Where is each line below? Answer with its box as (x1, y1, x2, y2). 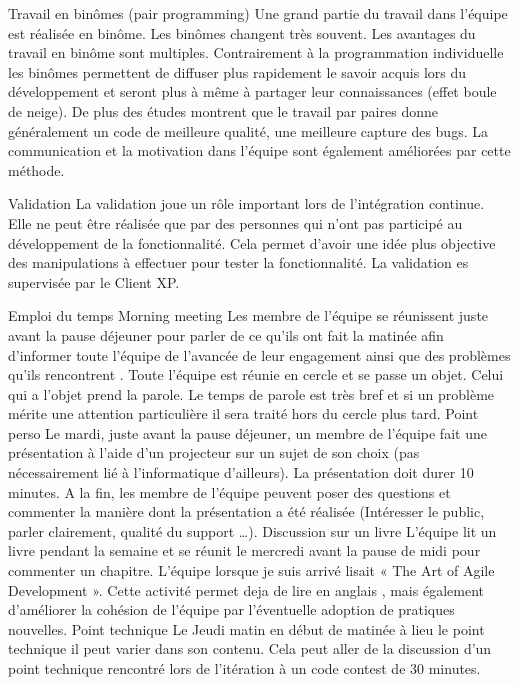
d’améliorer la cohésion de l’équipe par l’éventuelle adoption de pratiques (8, 599, 455, 620)
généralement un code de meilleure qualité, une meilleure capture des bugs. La (8, 120, 488, 141)
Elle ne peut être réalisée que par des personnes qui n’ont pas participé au (8, 212, 463, 233)
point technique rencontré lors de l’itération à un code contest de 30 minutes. (8, 658, 481, 678)
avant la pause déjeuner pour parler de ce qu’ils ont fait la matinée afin (8, 324, 444, 345)
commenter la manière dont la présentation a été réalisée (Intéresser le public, (8, 501, 485, 522)
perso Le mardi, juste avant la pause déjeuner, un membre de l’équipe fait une (8, 422, 487, 443)
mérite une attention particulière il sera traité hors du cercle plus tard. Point (8, 403, 479, 424)
